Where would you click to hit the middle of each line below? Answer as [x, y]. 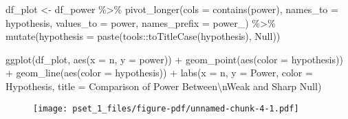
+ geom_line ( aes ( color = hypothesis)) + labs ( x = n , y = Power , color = [159, 73]
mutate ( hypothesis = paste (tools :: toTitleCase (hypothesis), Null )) [143, 36]
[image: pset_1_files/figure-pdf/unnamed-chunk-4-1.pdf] [166, 108]
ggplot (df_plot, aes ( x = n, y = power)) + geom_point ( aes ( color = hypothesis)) [174, 59]
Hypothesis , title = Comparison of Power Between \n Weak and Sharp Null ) [164, 86]
